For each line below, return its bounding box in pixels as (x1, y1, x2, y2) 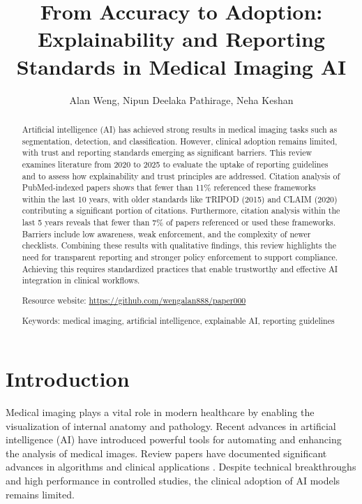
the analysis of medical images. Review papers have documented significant (6, 445, 327, 460)
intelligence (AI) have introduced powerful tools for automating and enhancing (6, 432, 342, 447)
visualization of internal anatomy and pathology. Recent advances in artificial (6, 418, 336, 433)
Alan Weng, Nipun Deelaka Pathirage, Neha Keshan (69, 92, 294, 107)
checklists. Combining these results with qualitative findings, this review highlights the (22, 239, 336, 251)
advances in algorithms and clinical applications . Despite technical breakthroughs (6, 459, 356, 474)
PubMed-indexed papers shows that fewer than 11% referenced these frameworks (22, 181, 316, 193)
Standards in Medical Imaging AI (16, 52, 347, 80)
